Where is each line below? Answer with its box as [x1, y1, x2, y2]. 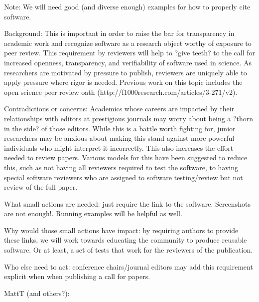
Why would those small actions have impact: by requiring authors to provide [4, 225, 239, 235]
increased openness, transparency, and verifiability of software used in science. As [4, 57, 252, 67]
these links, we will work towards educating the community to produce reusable [4, 235, 247, 245]
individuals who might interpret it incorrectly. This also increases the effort [4, 142, 234, 153]
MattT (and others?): [4, 288, 70, 298]
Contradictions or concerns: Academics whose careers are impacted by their [4, 103, 235, 114]
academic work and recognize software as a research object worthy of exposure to [4, 37, 252, 48]
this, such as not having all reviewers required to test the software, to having [4, 162, 239, 172]
